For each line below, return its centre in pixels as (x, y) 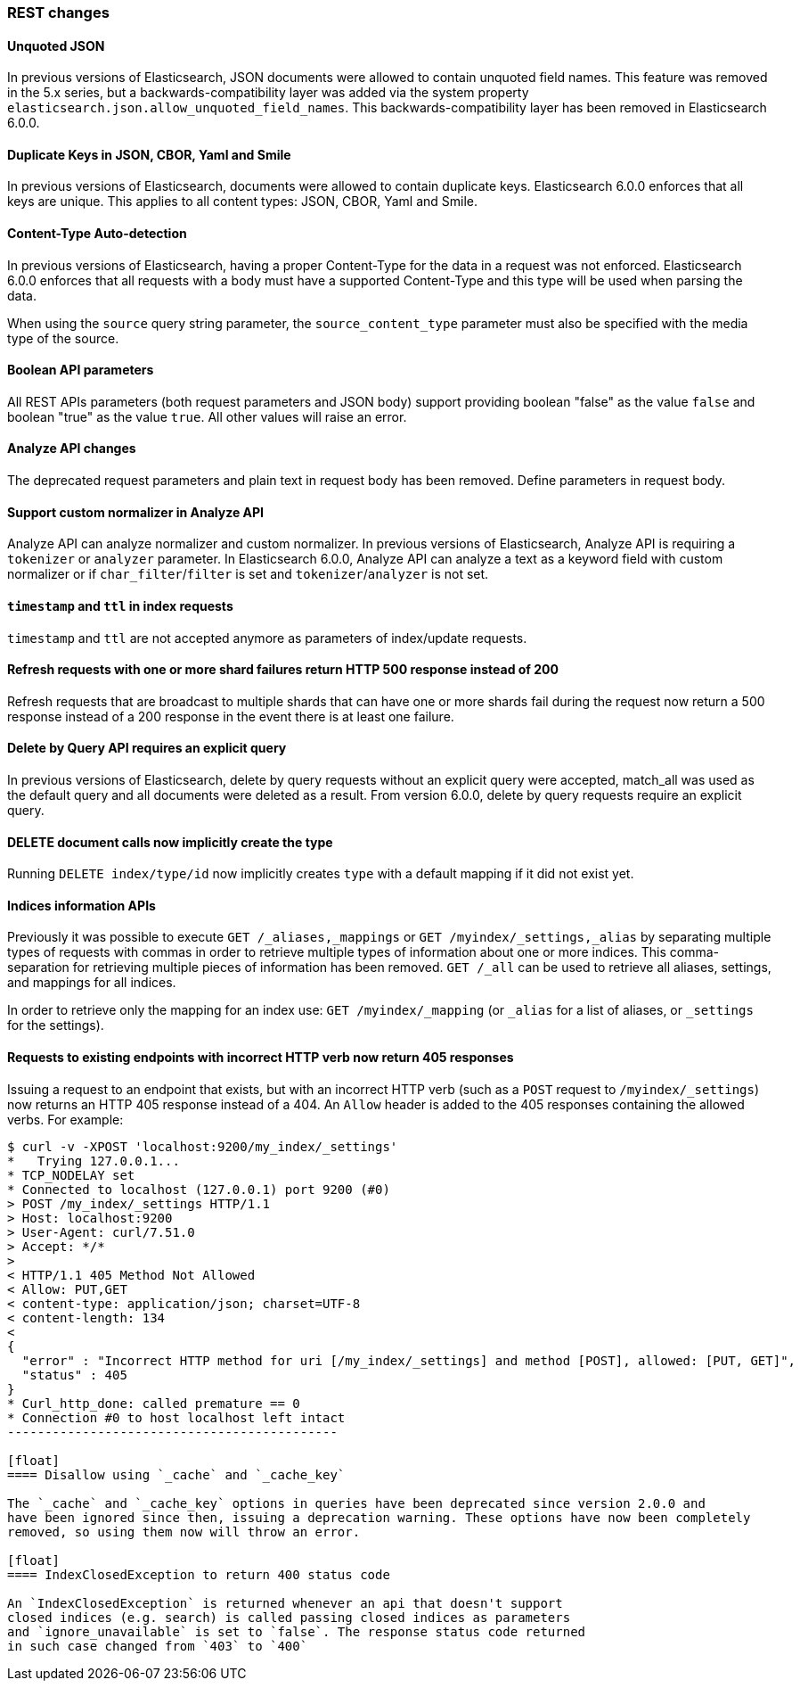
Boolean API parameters (81, 370)
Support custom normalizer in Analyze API (136, 512)
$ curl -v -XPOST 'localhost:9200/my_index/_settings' (203, 1146)
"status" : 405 (74, 1375)
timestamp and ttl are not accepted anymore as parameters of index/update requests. (267, 638)
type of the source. (63, 338)
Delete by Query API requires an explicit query (147, 748)
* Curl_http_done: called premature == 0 (154, 1403)
